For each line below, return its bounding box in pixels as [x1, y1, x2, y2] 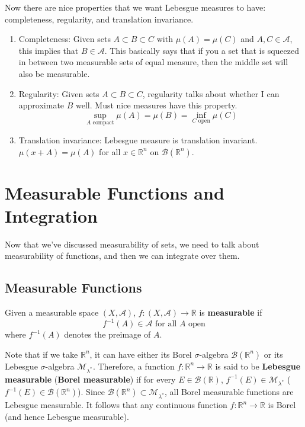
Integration [5, 203, 98, 227]
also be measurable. [18, 67, 90, 79]
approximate [18, 99, 65, 111]
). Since [78, 386, 105, 398]
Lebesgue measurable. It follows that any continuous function [5, 399, 227, 411]
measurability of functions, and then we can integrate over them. [5, 249, 240, 262]
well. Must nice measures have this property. [76, 99, 237, 111]
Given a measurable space [5, 306, 99, 319]
